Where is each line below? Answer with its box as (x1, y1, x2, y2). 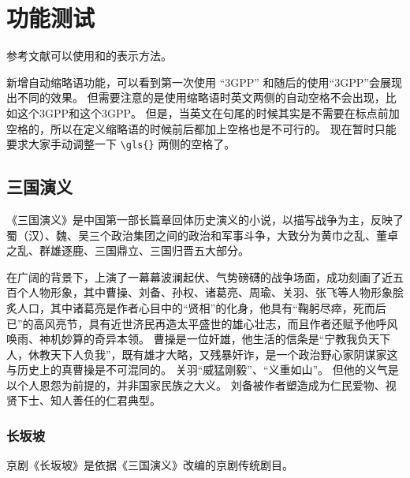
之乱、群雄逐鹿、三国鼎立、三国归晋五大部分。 (6, 242, 249, 259)
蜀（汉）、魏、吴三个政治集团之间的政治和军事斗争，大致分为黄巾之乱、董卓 (6, 226, 398, 243)
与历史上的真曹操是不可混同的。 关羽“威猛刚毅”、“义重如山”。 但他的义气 (6, 361, 388, 378)
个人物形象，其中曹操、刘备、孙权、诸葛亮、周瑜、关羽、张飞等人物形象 (17, 284, 393, 301)
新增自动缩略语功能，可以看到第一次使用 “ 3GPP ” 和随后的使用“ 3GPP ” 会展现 (6, 73, 402, 90)
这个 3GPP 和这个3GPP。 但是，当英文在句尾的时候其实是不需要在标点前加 (17, 104, 400, 121)
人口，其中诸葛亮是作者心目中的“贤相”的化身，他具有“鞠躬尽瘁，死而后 (17, 299, 386, 316)
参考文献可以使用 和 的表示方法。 (6, 47, 172, 64)
